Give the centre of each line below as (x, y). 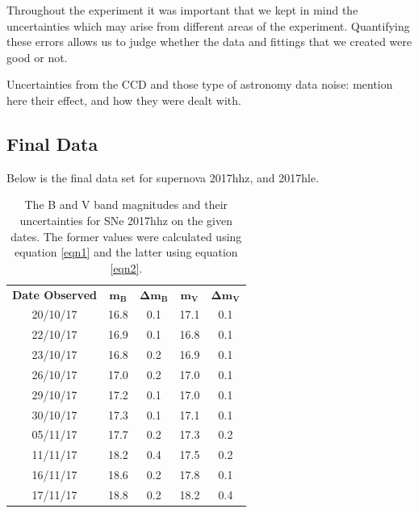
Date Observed (54, 294)
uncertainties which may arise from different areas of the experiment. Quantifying (208, 25)
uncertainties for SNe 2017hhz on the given (126, 220)
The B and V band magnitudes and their (126, 204)
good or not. (37, 57)
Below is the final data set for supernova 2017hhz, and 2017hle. (163, 177)
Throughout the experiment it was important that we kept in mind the (182, 10)
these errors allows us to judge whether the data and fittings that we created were (209, 42)
